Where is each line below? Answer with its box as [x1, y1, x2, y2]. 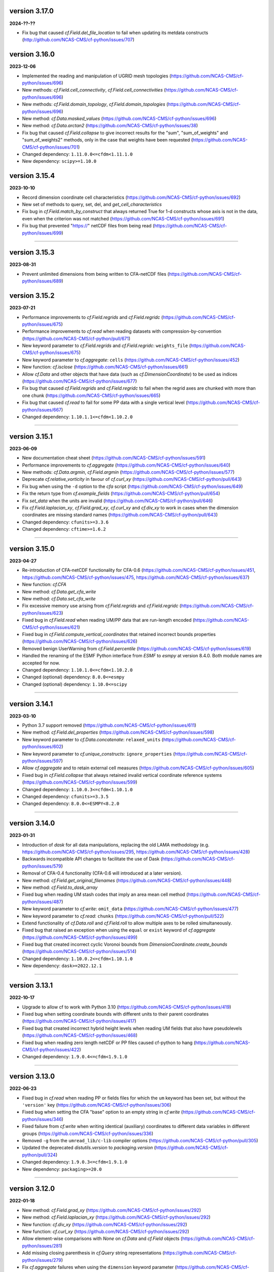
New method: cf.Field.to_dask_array [22, 884, 98, 890]
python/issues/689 [22, 278, 62, 284]
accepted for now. [22, 659, 60, 666]
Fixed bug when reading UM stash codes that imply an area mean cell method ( [22, 891, 188, 898]
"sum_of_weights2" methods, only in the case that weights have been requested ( [22, 137, 193, 143]
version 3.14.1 [9, 700, 53, 708]
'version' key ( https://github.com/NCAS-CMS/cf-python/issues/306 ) [22, 1102, 172, 1108]
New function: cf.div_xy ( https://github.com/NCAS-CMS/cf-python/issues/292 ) [22, 1221, 187, 1227]
